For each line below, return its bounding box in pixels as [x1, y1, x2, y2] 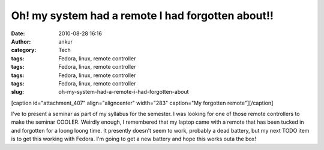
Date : [11, 30, 25, 37]
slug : [11, 88, 24, 96]
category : [11, 47, 37, 54]
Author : [11, 38, 31, 45]
